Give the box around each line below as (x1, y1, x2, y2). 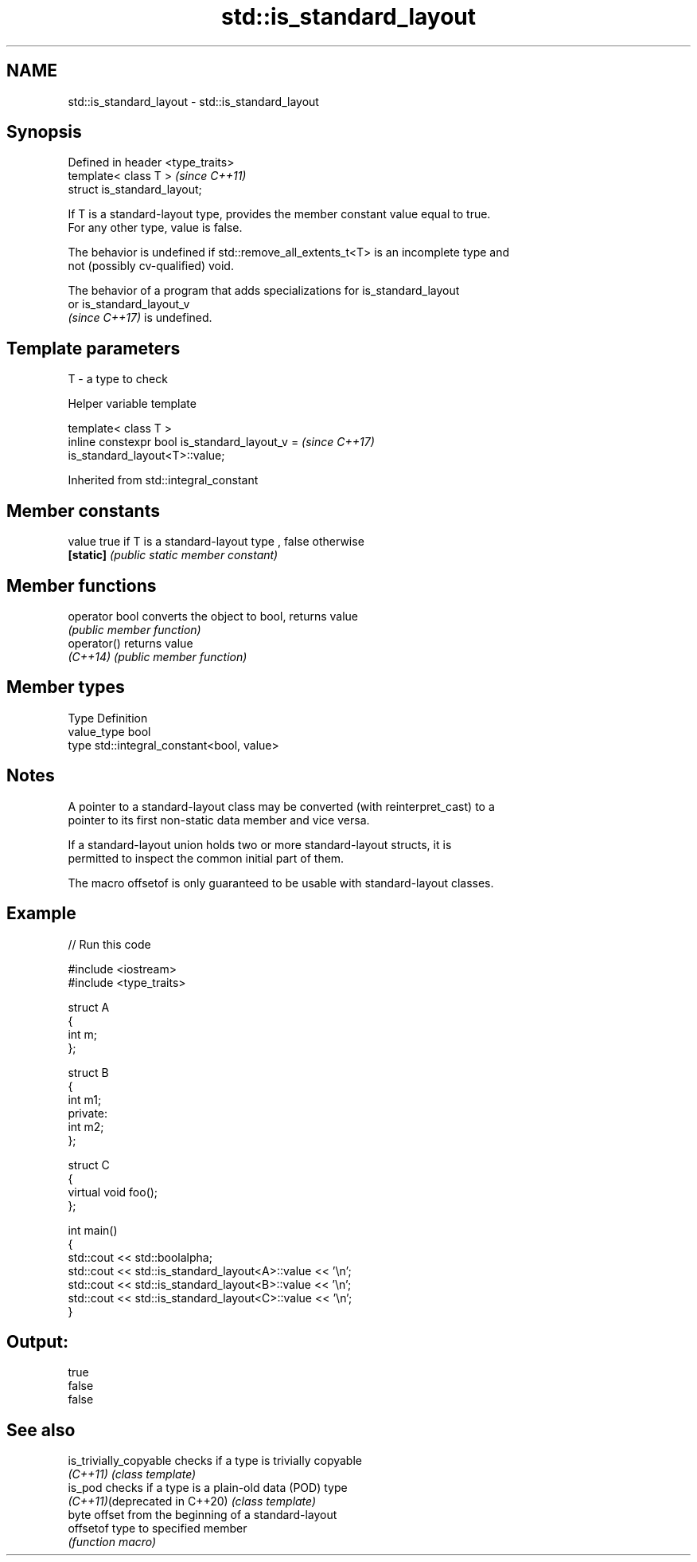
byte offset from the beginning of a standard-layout (68, 1508, 337, 1522)
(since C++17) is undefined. (68, 311, 212, 325)
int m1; (68, 1092, 102, 1106)
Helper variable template (68, 397, 197, 411)
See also (6, 1419, 76, 1440)
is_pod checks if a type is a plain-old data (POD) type (68, 1481, 348, 1495)
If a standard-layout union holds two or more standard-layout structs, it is (68, 837, 452, 851)
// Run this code (68, 937, 151, 951)
